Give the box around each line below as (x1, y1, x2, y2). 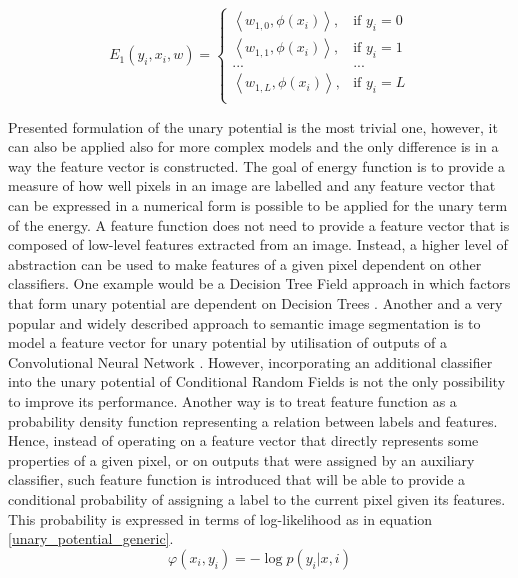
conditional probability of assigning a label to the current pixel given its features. (8, 488, 506, 509)
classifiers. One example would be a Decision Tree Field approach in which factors (8, 273, 511, 294)
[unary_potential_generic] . (8, 528, 174, 549)
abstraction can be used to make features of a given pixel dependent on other (8, 253, 482, 274)
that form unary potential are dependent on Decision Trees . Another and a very (8, 292, 503, 313)
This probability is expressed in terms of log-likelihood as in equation (8, 508, 433, 529)
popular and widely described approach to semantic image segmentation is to (8, 312, 481, 333)
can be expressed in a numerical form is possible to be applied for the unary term (8, 195, 508, 216)
